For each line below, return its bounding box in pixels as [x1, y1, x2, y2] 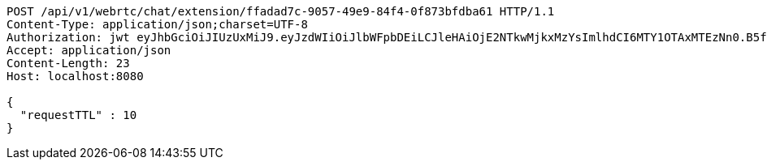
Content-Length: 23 [6, 57, 130, 70]
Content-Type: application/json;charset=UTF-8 [6, 18, 308, 31]
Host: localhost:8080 [6, 70, 144, 83]
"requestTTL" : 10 [19, 109, 137, 121]
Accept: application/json [6, 44, 171, 57]
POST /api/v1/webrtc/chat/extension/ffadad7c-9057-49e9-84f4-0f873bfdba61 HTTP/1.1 [6, 5, 555, 18]
